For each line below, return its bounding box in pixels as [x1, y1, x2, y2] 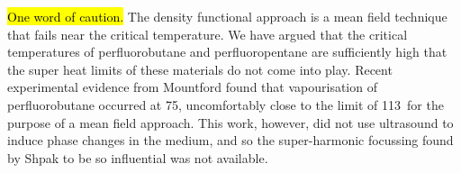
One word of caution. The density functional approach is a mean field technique [7, 7, 447, 25]
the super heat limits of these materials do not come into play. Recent [7, 59, 393, 78]
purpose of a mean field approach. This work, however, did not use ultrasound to [7, 113, 454, 132]
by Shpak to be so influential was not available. [7, 148, 268, 167]
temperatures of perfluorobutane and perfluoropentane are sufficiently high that [7, 42, 447, 61]
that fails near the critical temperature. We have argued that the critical [7, 24, 408, 43]
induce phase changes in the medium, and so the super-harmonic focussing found [7, 131, 454, 150]
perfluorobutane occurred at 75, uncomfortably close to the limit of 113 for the [7, 95, 444, 114]
